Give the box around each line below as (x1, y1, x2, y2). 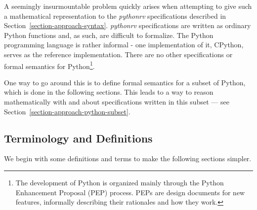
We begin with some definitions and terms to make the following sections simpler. (4, 153, 252, 164)
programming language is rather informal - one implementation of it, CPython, (4, 39, 244, 50)
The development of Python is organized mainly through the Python (15, 177, 224, 187)
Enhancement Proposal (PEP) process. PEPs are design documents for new (15, 187, 245, 197)
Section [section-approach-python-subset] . (4, 106, 130, 116)
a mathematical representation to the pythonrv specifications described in (4, 10, 226, 21)
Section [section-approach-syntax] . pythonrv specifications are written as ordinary (4, 20, 251, 31)
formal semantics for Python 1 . (4, 59, 95, 71)
